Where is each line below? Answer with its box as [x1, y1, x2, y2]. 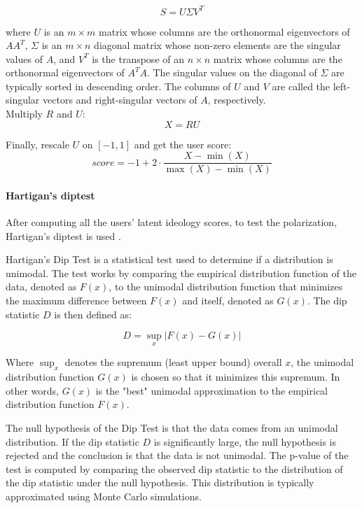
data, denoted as [6, 279, 77, 294]
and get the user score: [134, 136, 232, 151]
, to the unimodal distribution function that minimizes [109, 279, 343, 294]
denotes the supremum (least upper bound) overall [64, 355, 282, 369]
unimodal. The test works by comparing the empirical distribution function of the [6, 265, 356, 280]
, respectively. [207, 92, 266, 107]
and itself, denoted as [182, 293, 274, 308]
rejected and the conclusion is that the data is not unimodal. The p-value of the [6, 448, 349, 463]
